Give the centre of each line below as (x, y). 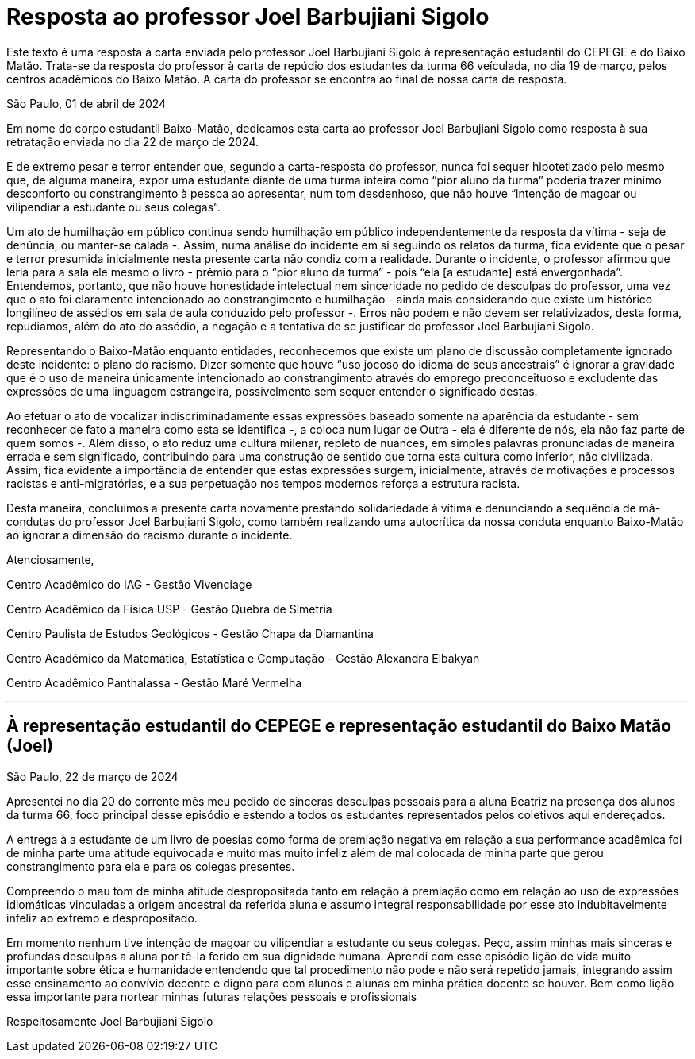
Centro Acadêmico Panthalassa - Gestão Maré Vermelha (154, 682)
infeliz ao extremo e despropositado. (102, 918)
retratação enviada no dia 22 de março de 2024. (132, 141)
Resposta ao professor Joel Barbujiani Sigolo (248, 17)
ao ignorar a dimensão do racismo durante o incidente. (150, 535)
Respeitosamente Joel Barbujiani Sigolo (110, 1021)
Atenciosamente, (50, 559)
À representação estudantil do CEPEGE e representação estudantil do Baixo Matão (339, 726)
